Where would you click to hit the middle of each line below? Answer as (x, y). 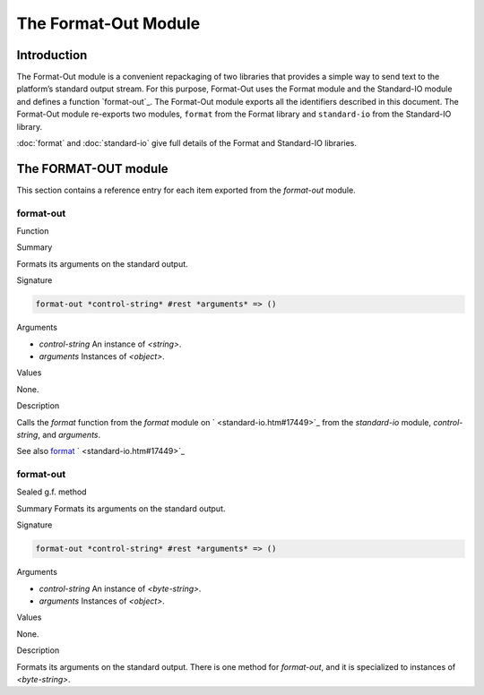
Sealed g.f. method (52, 492)
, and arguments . (69, 434)
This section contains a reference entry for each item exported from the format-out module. (186, 190)
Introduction (52, 55)
